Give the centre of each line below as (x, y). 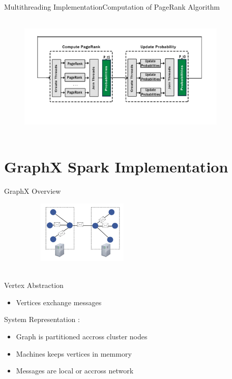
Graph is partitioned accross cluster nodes (82, 337)
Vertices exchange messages (59, 302)
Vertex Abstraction (34, 285)
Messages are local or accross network (75, 371)
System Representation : (42, 319)
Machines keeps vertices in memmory (74, 353)
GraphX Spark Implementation (116, 167)
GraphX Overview (33, 191)
